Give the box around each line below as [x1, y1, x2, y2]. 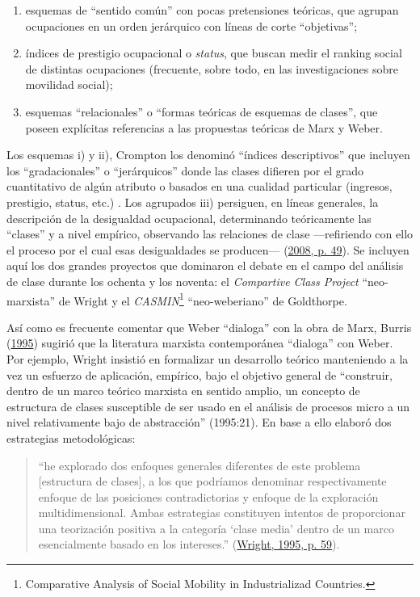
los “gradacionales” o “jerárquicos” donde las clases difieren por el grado [6, 162, 364, 179]
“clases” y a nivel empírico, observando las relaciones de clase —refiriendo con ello [6, 225, 414, 242]
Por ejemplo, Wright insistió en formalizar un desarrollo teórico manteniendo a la [6, 350, 409, 367]
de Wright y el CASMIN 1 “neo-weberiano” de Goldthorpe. [58, 289, 347, 309]
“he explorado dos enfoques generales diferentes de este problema [38, 456, 361, 473]
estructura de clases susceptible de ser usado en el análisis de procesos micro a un [6, 397, 410, 414]
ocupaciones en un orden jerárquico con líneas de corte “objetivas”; [25, 17, 358, 34]
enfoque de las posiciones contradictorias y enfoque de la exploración [38, 488, 379, 505]
